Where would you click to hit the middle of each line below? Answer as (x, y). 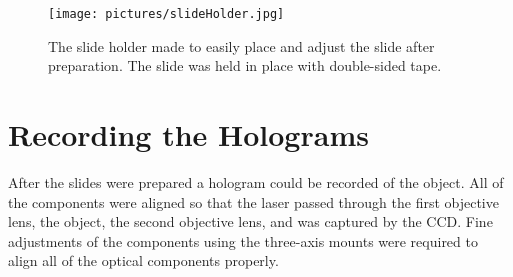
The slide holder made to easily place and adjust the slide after (241, 45)
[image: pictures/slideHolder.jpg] (166, 14)
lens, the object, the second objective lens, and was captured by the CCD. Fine (250, 221)
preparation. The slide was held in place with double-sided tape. (245, 65)
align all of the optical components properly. (143, 260)
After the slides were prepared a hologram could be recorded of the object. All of (256, 181)
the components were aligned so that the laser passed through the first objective (253, 201)
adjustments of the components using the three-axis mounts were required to (243, 240)
